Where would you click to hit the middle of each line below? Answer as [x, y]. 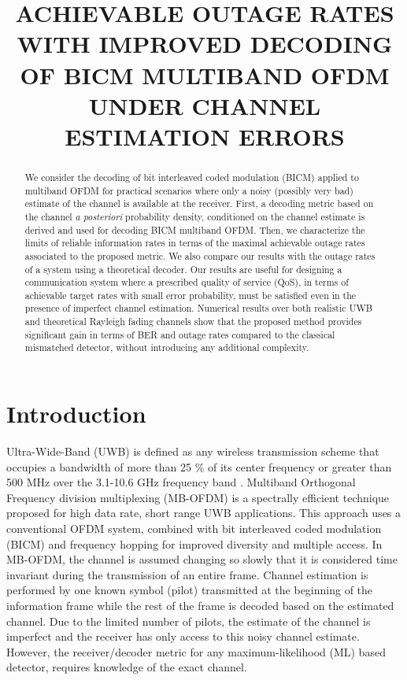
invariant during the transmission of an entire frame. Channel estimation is [187, 574]
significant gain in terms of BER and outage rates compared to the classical [180, 334]
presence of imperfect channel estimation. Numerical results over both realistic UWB [199, 308]
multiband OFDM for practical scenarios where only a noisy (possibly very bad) [189, 190]
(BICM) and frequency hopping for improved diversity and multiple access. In [194, 543]
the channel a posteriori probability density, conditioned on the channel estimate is [195, 216]
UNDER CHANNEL [205, 105]
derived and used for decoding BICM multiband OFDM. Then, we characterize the [195, 229]
